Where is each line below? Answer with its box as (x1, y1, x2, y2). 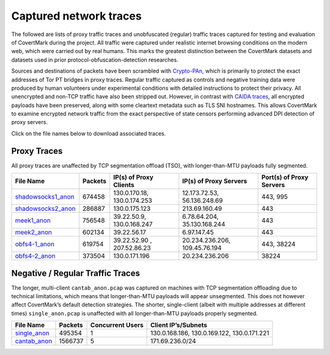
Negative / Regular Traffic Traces (11, 268, 141, 278)
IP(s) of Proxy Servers (182, 177, 248, 186)
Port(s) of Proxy (261, 173, 309, 181)
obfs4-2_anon (15, 252, 56, 260)
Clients (113, 181, 134, 189)
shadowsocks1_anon (15, 192, 75, 201)
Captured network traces (11, 9, 142, 23)
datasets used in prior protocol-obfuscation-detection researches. (11, 56, 178, 64)
